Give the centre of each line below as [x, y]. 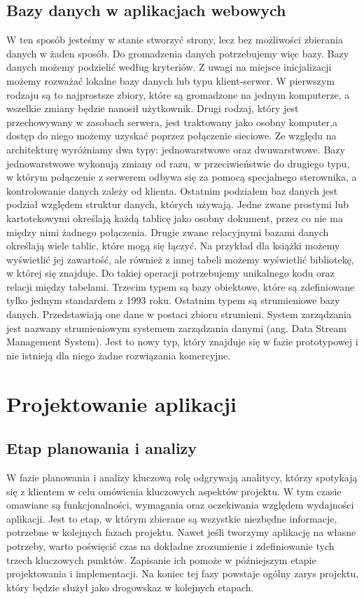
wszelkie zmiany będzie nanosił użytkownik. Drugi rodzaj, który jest [153, 108]
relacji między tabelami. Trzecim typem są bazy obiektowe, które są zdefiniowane [181, 286]
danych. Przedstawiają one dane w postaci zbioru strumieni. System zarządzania [179, 314]
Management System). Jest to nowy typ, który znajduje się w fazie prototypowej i [182, 342]
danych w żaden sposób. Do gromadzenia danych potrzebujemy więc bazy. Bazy [178, 53]
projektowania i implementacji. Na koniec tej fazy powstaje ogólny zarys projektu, [183, 573]
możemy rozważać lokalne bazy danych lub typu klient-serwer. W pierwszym [170, 80]
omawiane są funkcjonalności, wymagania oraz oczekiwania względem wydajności [180, 505]
